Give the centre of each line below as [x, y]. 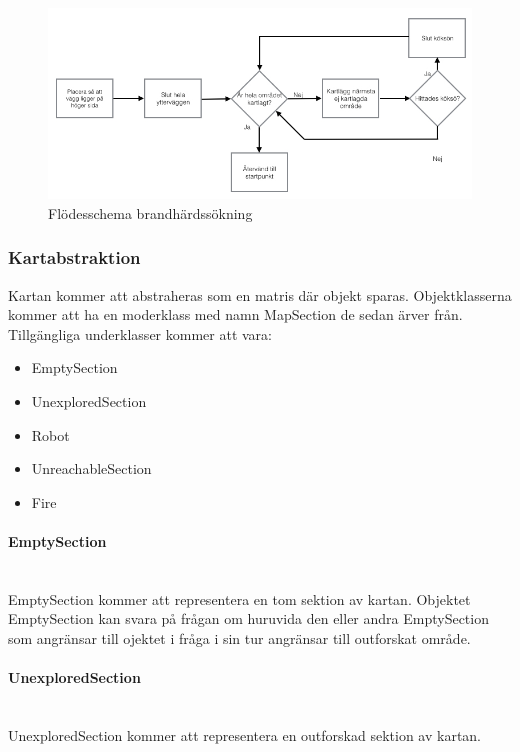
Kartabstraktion [74, 257]
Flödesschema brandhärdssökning [150, 212]
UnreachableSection [91, 468]
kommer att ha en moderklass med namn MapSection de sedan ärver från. [235, 314]
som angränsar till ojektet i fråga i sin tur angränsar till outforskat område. [239, 637]
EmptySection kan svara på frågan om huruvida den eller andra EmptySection [248, 618]
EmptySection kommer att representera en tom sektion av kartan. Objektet [239, 598]
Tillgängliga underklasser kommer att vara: [140, 333]
